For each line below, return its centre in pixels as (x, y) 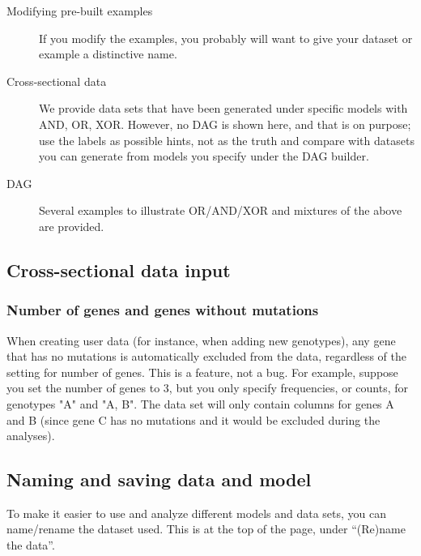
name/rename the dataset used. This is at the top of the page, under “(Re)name (206, 529)
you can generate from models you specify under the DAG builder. (204, 156)
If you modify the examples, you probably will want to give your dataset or (226, 38)
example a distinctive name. (108, 54)
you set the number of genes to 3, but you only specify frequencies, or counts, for (207, 388)
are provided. (72, 226)
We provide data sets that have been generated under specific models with (223, 108)
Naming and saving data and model (159, 479)
